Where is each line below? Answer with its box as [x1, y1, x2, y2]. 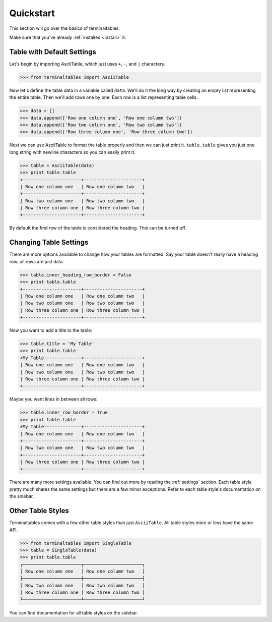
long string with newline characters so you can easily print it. [9, 149, 135, 155]
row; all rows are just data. [9, 258, 64, 264]
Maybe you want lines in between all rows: [9, 396, 98, 402]
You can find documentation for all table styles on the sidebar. [9, 609, 139, 615]
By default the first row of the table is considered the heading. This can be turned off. [9, 225, 186, 231]
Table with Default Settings [9, 47, 97, 56]
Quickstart [9, 8, 55, 19]
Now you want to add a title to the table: [9, 327, 93, 333]
